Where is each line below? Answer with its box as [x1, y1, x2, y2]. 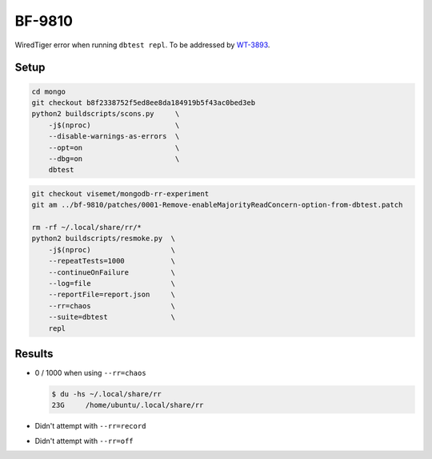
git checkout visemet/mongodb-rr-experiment [31, 189, 210, 198]
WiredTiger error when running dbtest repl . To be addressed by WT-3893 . [14, 40, 270, 50]
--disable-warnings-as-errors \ [48, 132, 180, 141]
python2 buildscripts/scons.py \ [31, 109, 180, 119]
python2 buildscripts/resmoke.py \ [31, 234, 176, 244]
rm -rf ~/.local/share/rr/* [31, 223, 142, 232]
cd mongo [31, 87, 66, 96]
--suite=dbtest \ [48, 312, 176, 322]
